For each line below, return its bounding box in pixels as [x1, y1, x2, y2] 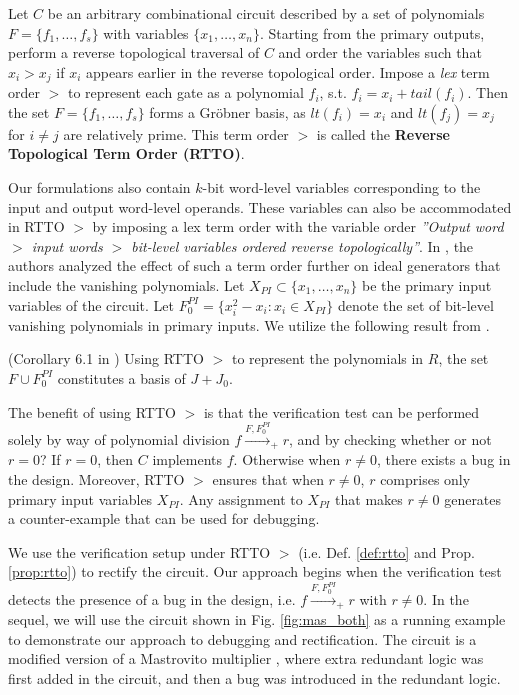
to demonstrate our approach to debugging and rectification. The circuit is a [8, 628, 477, 649]
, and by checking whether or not [289, 428, 492, 449]
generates [444, 488, 502, 509]
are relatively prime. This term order [63, 123, 289, 144]
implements [152, 449, 223, 470]
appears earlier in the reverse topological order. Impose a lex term [86, 61, 490, 82]
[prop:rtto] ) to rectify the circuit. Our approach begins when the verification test [8, 561, 502, 582]
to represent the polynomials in [231, 348, 424, 369]
